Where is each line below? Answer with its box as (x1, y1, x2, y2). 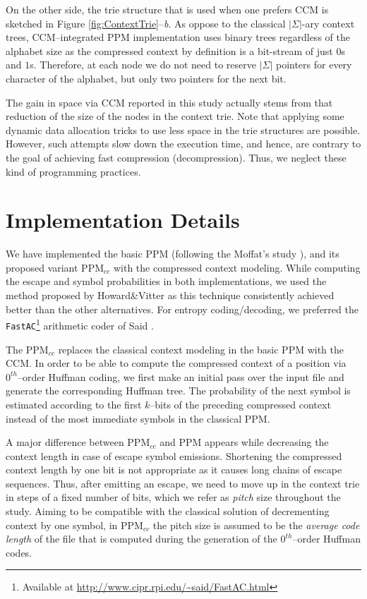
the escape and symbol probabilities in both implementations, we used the (6, 274, 327, 289)
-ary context (301, 16, 355, 30)
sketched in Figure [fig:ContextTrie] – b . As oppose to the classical (6, 16, 286, 30)
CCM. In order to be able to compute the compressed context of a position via (6, 356, 347, 370)
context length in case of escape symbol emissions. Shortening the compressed (6, 448, 342, 463)
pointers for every (275, 57, 352, 72)
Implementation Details (6, 205, 240, 234)
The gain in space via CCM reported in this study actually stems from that (6, 95, 333, 109)
